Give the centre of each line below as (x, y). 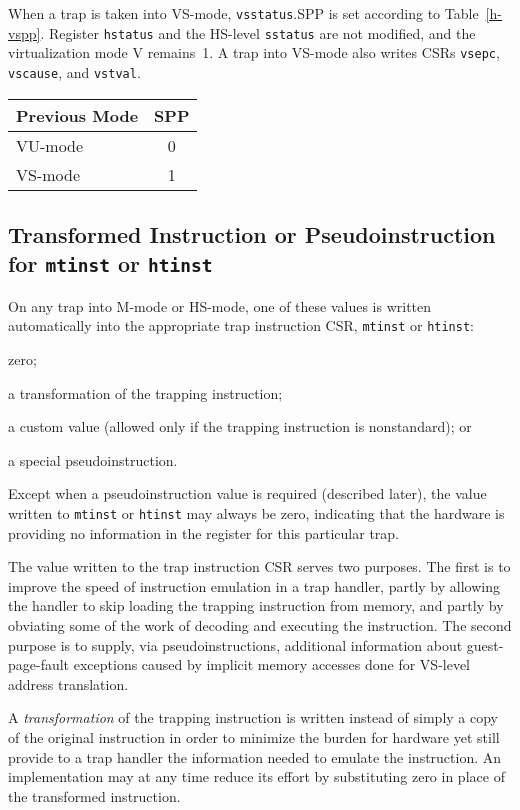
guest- (485, 644)
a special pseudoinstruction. (93, 459)
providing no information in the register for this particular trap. (203, 532)
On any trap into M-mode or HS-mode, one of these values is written (220, 305)
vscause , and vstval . (74, 71)
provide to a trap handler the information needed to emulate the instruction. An (255, 756)
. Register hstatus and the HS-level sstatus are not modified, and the (258, 32)
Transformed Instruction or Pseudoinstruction (252, 234)
